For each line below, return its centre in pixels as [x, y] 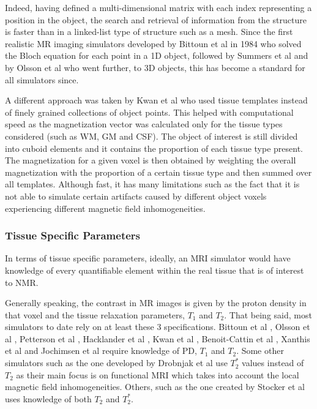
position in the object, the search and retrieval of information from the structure [156, 19]
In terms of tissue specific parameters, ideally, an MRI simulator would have [148, 258]
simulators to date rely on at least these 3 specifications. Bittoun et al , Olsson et [158, 327]
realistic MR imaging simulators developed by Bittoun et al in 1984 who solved [153, 43]
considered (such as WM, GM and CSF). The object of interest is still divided [151, 136]
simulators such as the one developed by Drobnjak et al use [116, 363]
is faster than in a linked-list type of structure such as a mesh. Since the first [149, 32]
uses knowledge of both [48, 398]
